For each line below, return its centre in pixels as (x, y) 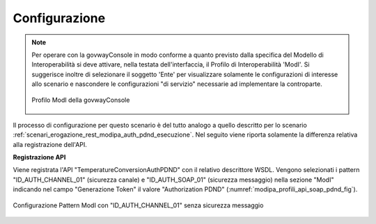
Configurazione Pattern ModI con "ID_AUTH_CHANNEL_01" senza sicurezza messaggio (138, 205)
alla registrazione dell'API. (50, 144)
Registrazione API (39, 157)
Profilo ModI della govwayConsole (81, 100)
